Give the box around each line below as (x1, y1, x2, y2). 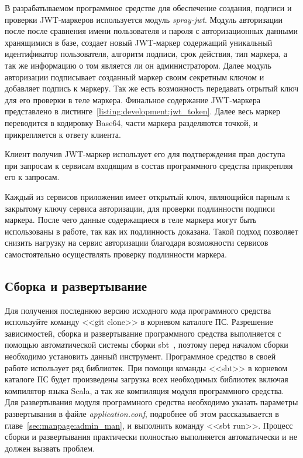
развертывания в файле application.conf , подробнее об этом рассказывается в (5, 408, 279, 420)
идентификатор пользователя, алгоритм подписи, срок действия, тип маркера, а (5, 48, 287, 60)
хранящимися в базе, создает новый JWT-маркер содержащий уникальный (5, 36, 273, 48)
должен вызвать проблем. (5, 442, 95, 454)
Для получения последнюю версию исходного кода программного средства (5, 304, 271, 316)
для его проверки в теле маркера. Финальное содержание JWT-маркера (5, 93, 260, 106)
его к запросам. (5, 171, 60, 183)
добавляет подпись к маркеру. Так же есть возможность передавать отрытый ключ (5, 82, 299, 94)
